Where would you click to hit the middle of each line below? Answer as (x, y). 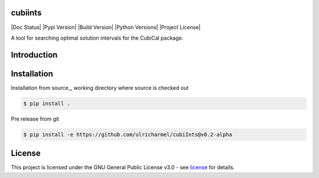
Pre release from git (35, 119)
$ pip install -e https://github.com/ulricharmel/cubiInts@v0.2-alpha (128, 134)
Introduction (34, 55)
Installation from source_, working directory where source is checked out (100, 88)
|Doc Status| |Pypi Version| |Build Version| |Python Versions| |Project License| (106, 27)
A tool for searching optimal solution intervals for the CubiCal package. (97, 38)
